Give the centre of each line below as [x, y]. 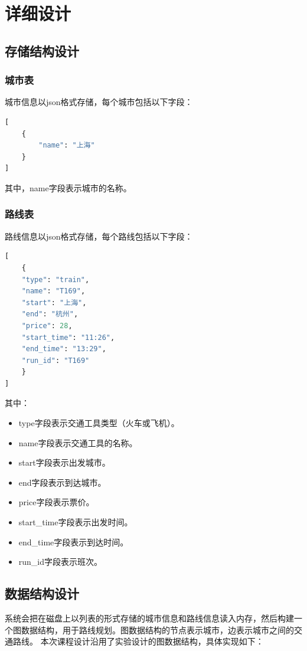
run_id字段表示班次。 [61, 562]
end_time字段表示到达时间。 [74, 542]
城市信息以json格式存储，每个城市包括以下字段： [99, 102]
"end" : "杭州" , [50, 314]
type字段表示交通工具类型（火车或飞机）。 [99, 423]
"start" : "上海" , [54, 302]
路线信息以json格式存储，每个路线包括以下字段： [99, 236]
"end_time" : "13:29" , [64, 349]
